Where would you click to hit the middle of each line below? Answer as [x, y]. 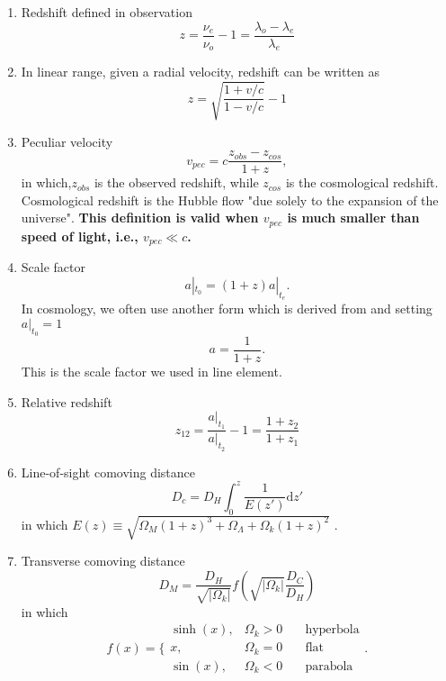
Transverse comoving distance [103, 561]
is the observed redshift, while [176, 182]
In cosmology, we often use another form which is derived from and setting [227, 309]
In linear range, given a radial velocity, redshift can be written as [200, 72]
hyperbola [332, 630]
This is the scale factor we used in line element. [152, 371]
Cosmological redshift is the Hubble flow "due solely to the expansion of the [230, 200]
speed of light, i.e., [80, 236]
